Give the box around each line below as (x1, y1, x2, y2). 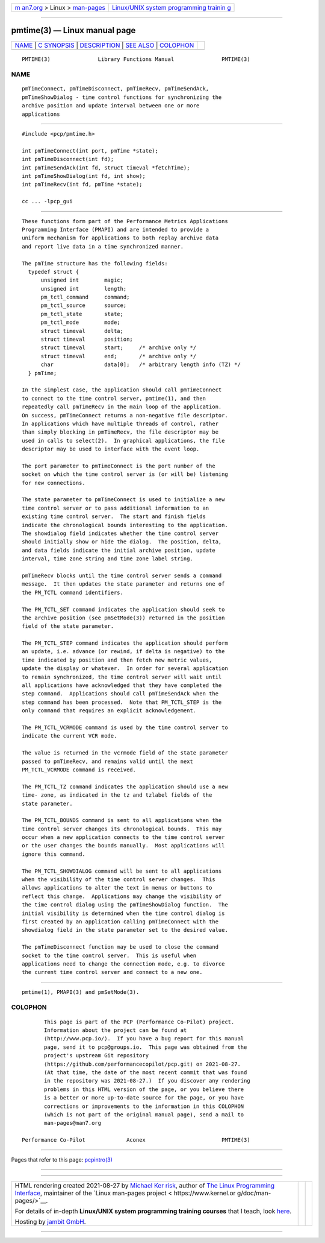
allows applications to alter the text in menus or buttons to (22, 884, 212, 891)
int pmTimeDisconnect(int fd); (22, 156, 114, 163)
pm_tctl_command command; (40, 294, 130, 301)
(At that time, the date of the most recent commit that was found (44, 1069, 247, 1076)
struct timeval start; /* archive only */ (40, 344, 197, 351)
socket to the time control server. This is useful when (22, 952, 197, 959)
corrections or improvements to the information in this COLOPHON (44, 1102, 244, 1110)
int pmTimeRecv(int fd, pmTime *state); (22, 181, 143, 188)
